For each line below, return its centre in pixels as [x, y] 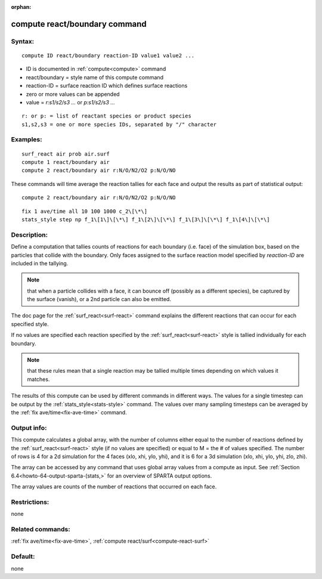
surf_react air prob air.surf [66, 154]
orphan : [21, 7]
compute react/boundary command [79, 24]
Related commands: [41, 529]
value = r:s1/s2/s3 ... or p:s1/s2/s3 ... [71, 102]
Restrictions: [30, 502]
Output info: [29, 428]
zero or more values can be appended [73, 94]
